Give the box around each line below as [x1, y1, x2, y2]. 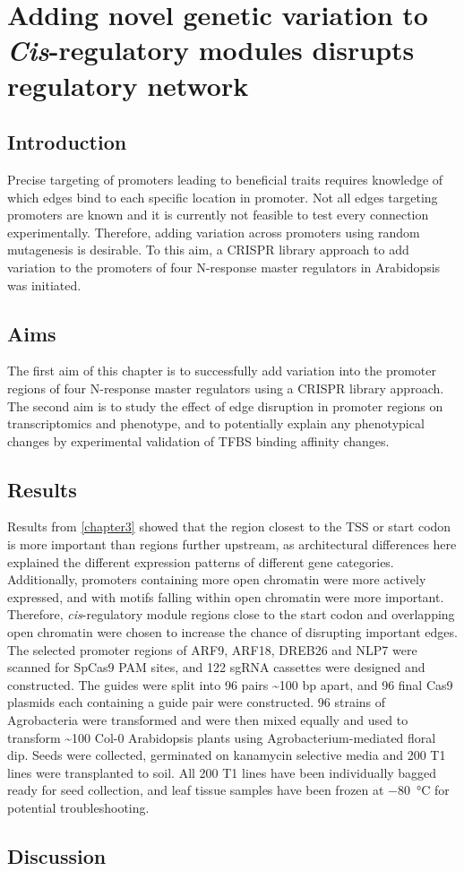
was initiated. [7, 275, 82, 294]
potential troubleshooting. [7, 798, 150, 816]
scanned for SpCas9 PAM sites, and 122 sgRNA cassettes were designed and [7, 658, 425, 677]
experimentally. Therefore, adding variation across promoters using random [7, 222, 420, 241]
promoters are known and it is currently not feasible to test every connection [7, 205, 429, 224]
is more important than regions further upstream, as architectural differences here [7, 535, 457, 554]
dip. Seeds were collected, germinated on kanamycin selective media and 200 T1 [7, 746, 446, 764]
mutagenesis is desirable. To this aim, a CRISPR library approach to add [7, 240, 409, 259]
